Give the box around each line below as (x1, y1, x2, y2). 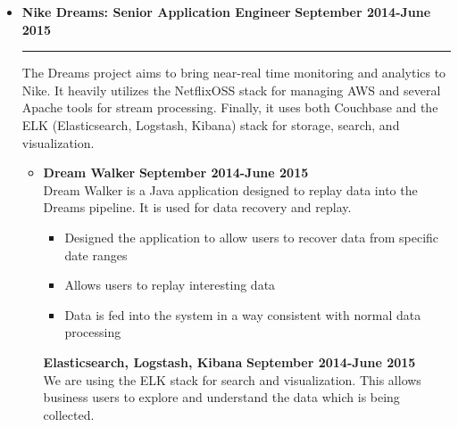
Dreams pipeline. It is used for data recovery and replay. (43, 198, 352, 217)
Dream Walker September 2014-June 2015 (43, 163, 309, 182)
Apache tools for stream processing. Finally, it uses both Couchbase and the (21, 98, 438, 117)
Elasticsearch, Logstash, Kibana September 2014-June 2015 (43, 352, 416, 371)
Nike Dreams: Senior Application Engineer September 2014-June (21, 3, 431, 21)
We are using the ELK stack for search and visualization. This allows (43, 370, 421, 389)
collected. (43, 405, 95, 423)
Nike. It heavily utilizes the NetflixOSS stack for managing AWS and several (21, 80, 441, 99)
